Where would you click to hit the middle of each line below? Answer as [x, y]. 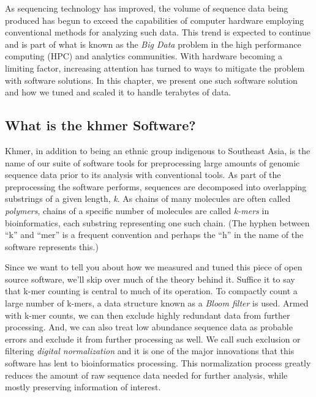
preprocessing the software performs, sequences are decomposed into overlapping [156, 186]
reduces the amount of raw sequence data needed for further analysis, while [146, 375]
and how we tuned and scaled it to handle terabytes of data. [118, 92]
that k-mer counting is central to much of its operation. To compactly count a [151, 291]
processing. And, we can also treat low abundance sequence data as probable [149, 327]
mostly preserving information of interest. [83, 387]
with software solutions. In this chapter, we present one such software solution [151, 80]
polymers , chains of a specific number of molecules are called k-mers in [137, 210]
